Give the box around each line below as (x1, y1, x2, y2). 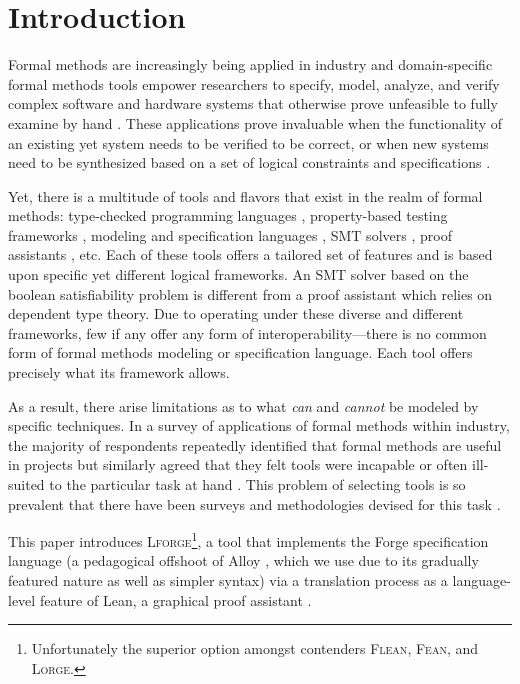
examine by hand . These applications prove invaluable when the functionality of (8, 112, 503, 133)
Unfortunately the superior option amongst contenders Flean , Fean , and (31, 638, 479, 659)
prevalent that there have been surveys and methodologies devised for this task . (8, 493, 501, 514)
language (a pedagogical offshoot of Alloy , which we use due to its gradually (8, 550, 479, 571)
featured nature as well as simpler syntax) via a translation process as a (8, 570, 448, 591)
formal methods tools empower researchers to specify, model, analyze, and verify (8, 73, 500, 94)
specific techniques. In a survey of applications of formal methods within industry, (8, 415, 510, 436)
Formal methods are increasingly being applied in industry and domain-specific (8, 54, 493, 75)
